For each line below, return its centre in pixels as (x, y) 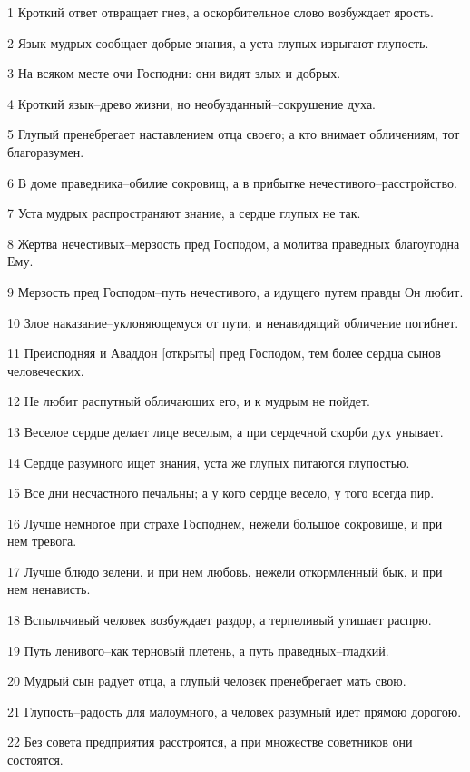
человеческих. (46, 370)
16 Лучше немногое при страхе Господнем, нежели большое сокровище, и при (225, 523)
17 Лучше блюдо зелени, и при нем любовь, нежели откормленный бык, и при (225, 571)
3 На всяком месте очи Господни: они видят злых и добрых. (174, 73)
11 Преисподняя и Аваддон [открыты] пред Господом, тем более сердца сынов (224, 353)
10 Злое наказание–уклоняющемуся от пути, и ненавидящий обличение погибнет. (233, 322)
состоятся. (35, 760)
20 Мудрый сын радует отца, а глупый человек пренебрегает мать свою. (207, 681)
